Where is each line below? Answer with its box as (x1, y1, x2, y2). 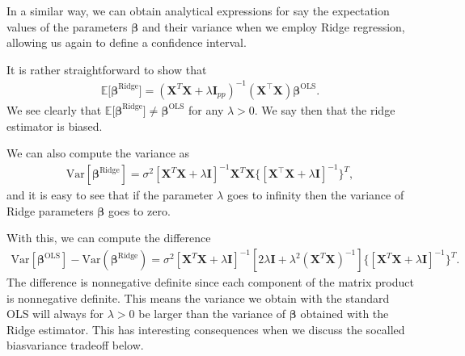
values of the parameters (6, 18, 128, 35)
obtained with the (300, 305, 389, 322)
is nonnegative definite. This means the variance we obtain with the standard (6, 289, 390, 306)
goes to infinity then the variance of (226, 186, 404, 203)
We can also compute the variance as (6, 144, 190, 161)
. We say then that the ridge (254, 101, 395, 118)
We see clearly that (6, 101, 102, 118)
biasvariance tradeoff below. (6, 337, 144, 354)
